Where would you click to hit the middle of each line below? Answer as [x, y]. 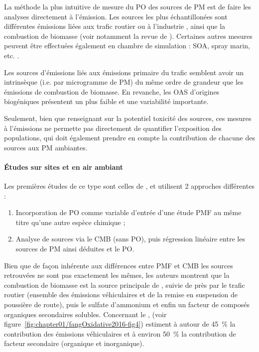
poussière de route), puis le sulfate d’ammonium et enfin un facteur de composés [127, 304]
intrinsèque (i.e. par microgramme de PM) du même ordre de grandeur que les [124, 82]
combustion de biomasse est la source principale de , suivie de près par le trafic [125, 285]
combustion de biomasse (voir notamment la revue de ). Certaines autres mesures [128, 36]
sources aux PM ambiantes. [46, 147]
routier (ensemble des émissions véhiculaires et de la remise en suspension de [121, 294]
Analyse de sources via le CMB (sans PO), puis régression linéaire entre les [130, 239]
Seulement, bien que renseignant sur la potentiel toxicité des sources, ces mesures [128, 118]
